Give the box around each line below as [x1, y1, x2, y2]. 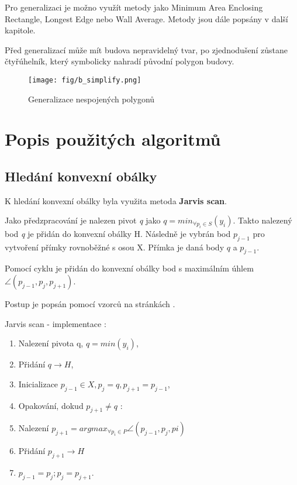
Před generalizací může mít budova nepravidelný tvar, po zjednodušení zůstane [5, 43, 288, 56]
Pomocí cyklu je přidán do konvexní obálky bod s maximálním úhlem [5, 262, 254, 274]
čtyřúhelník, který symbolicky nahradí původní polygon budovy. [5, 55, 234, 67]
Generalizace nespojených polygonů [28, 92, 155, 105]
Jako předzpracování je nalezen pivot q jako [5, 214, 161, 226]
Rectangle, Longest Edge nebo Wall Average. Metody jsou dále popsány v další [5, 12, 288, 25]
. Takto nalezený [233, 214, 292, 226]
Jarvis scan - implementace [5, 317, 102, 329]
